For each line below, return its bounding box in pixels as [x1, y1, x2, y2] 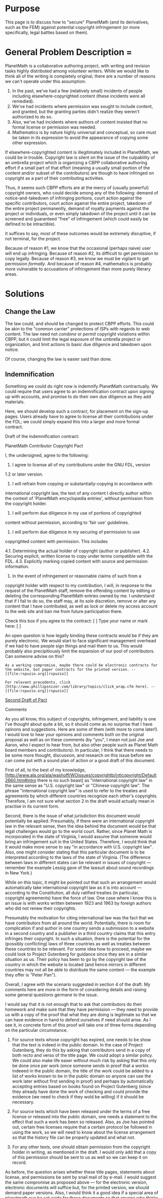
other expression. [12, 140, 48, 146]
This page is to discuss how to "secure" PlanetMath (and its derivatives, [5, 19, 149, 25]
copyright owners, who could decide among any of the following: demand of [5, 190, 159, 196]
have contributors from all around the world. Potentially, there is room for [5, 920, 151, 926]
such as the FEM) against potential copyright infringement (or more [5, 24, 140, 30]
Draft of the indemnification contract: [5, 433, 79, 439]
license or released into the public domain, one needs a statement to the [12, 1113, 157, 1119]
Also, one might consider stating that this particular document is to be [5, 849, 145, 855]
